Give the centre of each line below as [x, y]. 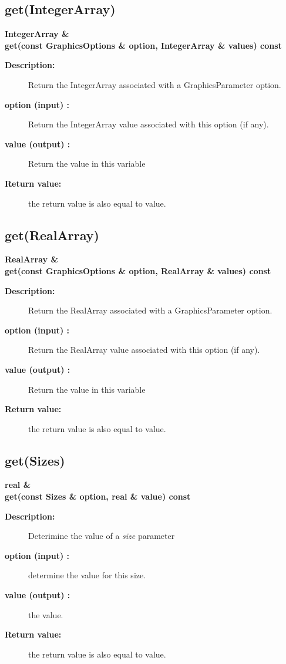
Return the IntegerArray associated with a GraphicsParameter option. [155, 84]
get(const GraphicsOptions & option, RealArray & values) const [138, 270]
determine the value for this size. [87, 575]
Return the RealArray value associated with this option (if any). [144, 350]
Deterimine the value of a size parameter [102, 536]
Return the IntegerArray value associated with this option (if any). [149, 124]
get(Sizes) [35, 460]
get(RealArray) [52, 235]
